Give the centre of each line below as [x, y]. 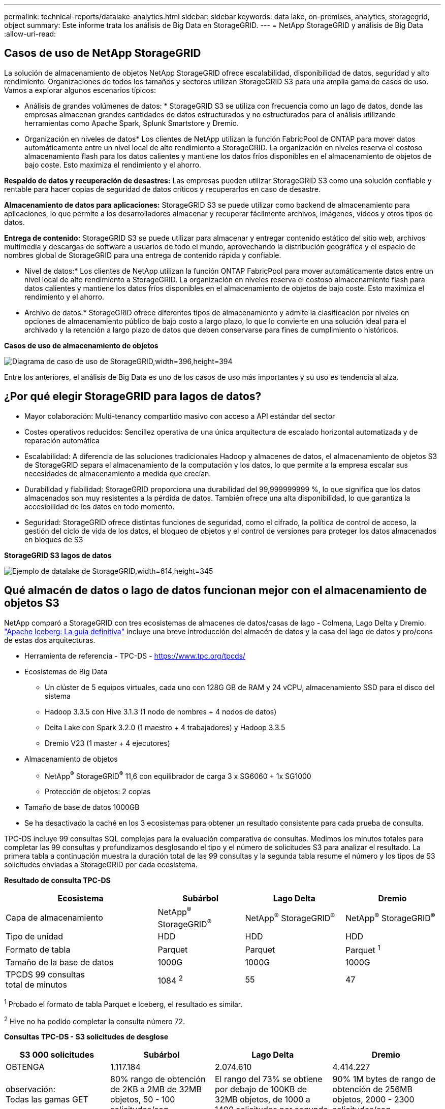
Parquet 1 [363, 949]
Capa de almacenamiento [54, 917]
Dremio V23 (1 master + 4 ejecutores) [107, 743]
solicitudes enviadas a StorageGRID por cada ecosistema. [101, 865]
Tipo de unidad [35, 936]
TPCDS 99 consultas [45, 975]
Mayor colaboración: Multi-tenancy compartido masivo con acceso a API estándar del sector [180, 416]
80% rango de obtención [158, 1079]
